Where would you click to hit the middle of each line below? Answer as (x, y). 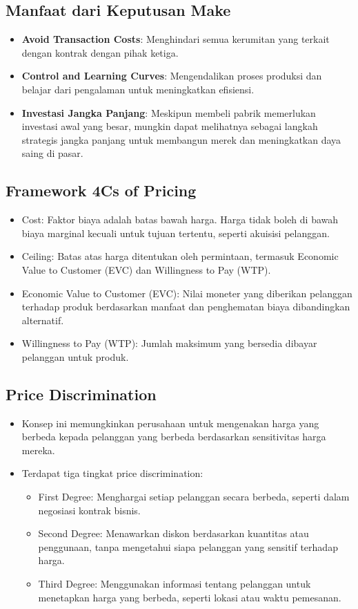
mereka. (38, 450)
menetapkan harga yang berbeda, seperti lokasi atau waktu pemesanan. (190, 597)
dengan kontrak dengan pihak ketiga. (100, 52)
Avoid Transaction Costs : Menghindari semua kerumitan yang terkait (176, 39)
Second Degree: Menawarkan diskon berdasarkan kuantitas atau (173, 533)
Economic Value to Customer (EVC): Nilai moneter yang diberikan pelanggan (187, 293)
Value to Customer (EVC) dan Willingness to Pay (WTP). (146, 269)
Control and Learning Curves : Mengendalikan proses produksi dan (172, 76)
